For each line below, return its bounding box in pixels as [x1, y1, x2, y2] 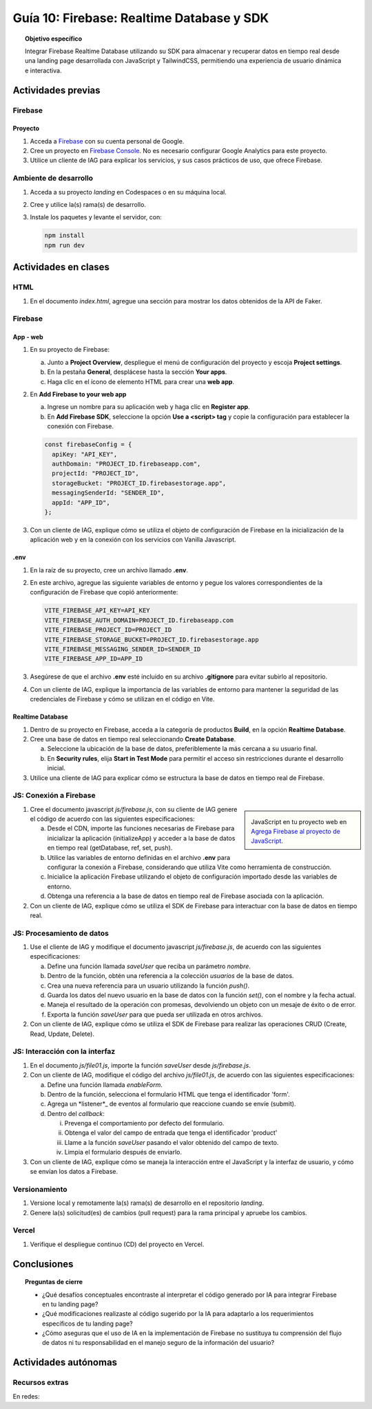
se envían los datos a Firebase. [30, 1168, 118, 1176]
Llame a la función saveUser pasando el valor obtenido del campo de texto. [64, 1138, 279, 1146]
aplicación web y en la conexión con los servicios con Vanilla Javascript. [30, 535, 237, 544]
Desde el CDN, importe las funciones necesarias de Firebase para [47, 824, 235, 832]
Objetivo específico [25, 34, 83, 43]
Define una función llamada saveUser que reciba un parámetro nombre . [47, 962, 251, 970]
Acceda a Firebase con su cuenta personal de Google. [30, 137, 185, 145]
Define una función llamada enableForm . [47, 1080, 163, 1089]
